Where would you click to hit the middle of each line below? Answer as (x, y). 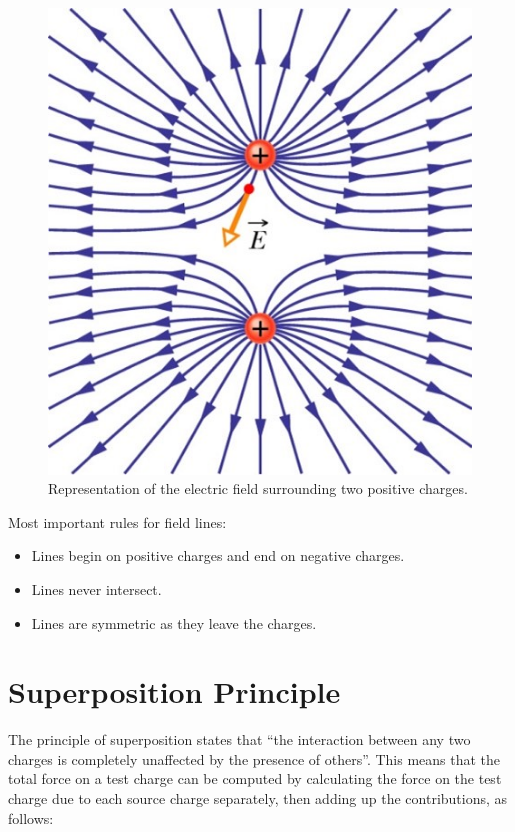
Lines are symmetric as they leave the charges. (174, 622)
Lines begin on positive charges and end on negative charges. (218, 555)
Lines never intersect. (96, 588)
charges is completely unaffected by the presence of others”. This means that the (254, 758)
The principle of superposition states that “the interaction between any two (239, 739)
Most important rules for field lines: (117, 521)
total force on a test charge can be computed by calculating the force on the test (255, 778)
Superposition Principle (174, 691)
